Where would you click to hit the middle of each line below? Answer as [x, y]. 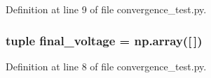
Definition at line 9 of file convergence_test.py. [106, 9]
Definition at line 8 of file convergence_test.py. [106, 66]
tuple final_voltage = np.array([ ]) [104, 40]
